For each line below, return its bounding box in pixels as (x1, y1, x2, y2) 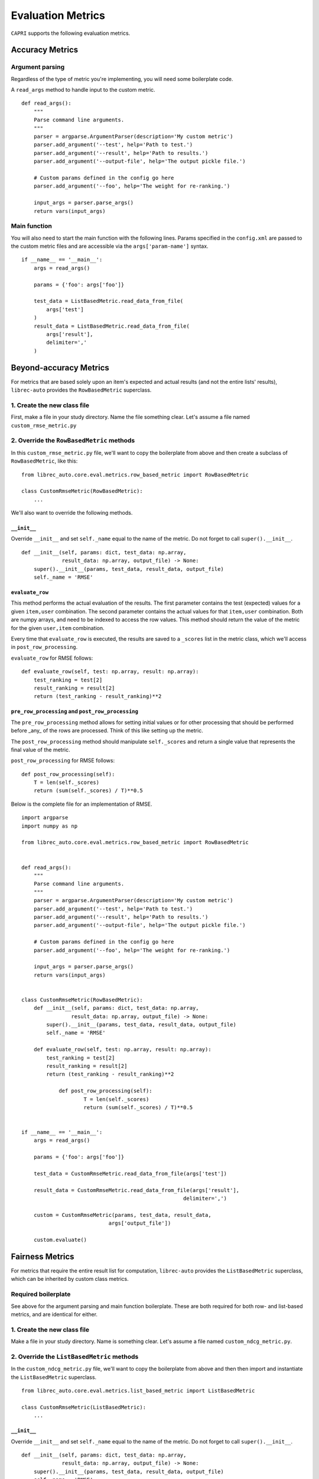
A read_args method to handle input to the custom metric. (11, 86, 156, 93)
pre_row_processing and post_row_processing (11, 708, 139, 715)
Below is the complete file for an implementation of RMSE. (11, 800, 152, 808)
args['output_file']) (108, 1220, 171, 1227)
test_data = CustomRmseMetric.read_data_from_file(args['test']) (33, 1170, 227, 1177)
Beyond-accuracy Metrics (11, 363, 109, 373)
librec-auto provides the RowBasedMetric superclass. (11, 386, 152, 393)
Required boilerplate (11, 1290, 71, 1299)
